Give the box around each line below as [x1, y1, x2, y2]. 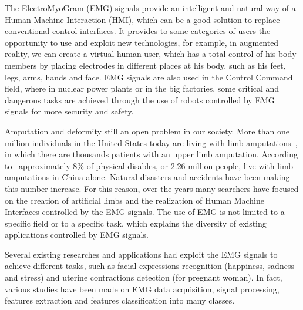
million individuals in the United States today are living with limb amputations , [5, 136, 298, 149]
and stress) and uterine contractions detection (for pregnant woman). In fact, [5, 271, 282, 284]
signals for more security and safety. [5, 105, 134, 117]
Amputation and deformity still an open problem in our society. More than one [5, 124, 289, 137]
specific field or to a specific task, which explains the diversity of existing [5, 217, 267, 229]
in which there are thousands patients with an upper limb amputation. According [5, 148, 298, 160]
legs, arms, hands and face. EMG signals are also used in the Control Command [5, 70, 293, 83]
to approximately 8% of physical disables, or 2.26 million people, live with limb [5, 159, 294, 171]
